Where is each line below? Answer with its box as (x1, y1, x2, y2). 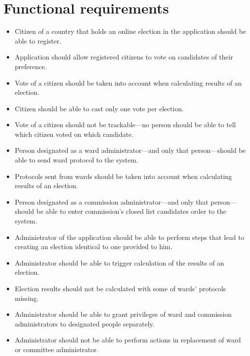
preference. (15, 61, 47, 71)
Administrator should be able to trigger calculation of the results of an (15, 257, 224, 267)
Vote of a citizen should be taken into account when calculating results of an (15, 77, 242, 88)
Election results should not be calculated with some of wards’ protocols (15, 283, 226, 293)
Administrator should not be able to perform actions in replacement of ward (15, 335, 241, 345)
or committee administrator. (15, 344, 99, 354)
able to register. (15, 35, 61, 45)
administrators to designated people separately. (15, 318, 155, 328)
